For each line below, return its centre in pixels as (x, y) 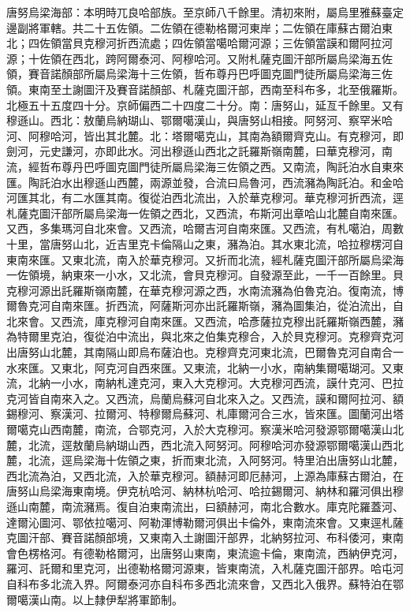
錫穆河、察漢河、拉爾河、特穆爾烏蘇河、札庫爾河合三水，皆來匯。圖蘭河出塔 (205, 414)
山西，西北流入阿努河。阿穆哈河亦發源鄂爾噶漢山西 (260, 444)
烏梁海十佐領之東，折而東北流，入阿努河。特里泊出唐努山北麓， (238, 460)
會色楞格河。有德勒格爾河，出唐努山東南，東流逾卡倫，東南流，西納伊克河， (205, 552)
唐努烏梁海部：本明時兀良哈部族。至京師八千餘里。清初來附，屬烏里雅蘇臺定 (205, 12)
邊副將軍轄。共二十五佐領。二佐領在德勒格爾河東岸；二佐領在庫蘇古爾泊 (194, 27)
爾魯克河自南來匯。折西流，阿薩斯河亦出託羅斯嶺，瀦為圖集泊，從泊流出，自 (205, 306)
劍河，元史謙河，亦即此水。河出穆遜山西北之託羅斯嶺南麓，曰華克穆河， (194, 151)
